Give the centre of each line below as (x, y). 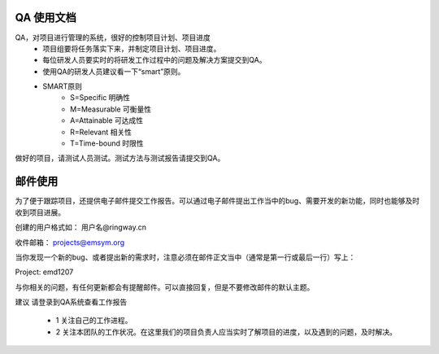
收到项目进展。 (40, 212)
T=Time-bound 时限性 (107, 143)
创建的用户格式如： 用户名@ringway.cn (80, 227)
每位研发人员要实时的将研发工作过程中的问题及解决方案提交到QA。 (154, 60)
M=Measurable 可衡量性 (111, 109)
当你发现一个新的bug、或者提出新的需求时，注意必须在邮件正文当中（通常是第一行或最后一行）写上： (185, 257)
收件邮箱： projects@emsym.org (70, 242)
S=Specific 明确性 (100, 98)
